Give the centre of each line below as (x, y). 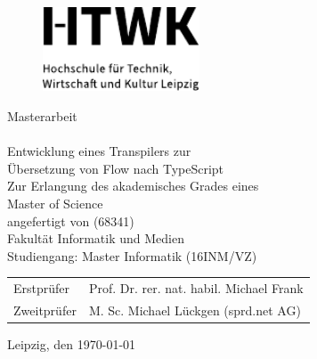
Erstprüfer (42, 288)
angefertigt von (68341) (71, 220)
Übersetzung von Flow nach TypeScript (116, 168)
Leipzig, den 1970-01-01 (72, 344)
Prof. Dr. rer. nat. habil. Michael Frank (196, 288)
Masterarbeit (42, 116)
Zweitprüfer (45, 310)
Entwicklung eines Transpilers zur (99, 151)
